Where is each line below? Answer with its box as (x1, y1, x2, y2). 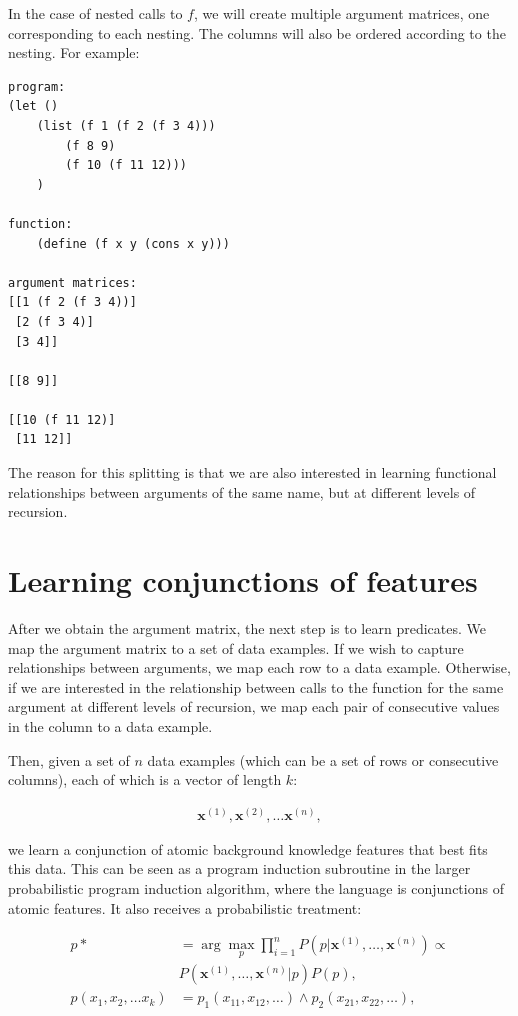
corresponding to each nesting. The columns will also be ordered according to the (8, 22, 506, 43)
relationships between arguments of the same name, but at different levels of (8, 481, 476, 502)
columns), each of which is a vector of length (8, 769, 282, 790)
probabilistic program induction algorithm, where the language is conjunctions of (8, 877, 504, 898)
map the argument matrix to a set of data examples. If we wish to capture (8, 637, 464, 658)
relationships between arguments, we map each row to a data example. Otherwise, (8, 657, 511, 678)
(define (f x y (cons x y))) (36, 236, 230, 251)
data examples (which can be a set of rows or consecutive (147, 749, 499, 770)
